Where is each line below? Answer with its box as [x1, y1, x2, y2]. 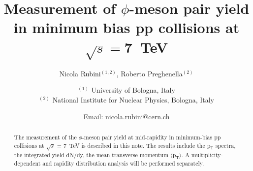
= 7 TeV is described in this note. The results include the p [57, 141, 211, 149]
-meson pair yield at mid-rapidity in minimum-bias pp [82, 133, 221, 141]
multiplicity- [191, 150, 223, 159]
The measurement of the [14, 133, 77, 141]
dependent [14, 159, 41, 167]
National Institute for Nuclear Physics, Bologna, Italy [52, 95, 215, 104]
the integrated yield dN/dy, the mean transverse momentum [14, 150, 169, 159]
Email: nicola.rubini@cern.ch [83, 111, 170, 121]
